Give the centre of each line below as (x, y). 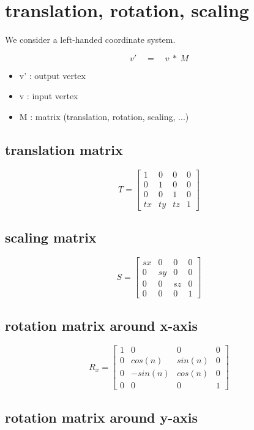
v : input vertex (49, 96)
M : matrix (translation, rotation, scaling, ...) (104, 116)
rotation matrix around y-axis (102, 417)
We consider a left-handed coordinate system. (90, 40)
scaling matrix (51, 237)
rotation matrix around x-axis (102, 325)
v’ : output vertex (52, 75)
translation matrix (64, 149)
